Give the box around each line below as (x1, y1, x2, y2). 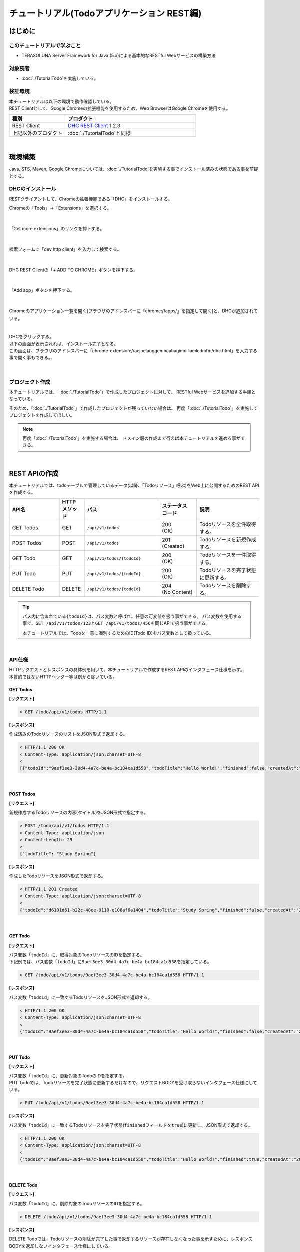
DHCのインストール (9, 185, 57, 192)
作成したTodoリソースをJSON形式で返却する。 (9, 873, 106, 879)
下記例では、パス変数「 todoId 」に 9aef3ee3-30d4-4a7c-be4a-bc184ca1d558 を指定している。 (9, 959, 212, 965)
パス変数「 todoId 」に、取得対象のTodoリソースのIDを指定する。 (9, 952, 145, 958)
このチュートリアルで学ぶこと (9, 42, 81, 49)
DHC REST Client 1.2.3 (68, 122, 121, 129)
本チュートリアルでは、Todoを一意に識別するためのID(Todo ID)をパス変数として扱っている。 (22, 630, 214, 636)
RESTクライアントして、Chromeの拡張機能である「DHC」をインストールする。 (9, 196, 173, 202)
